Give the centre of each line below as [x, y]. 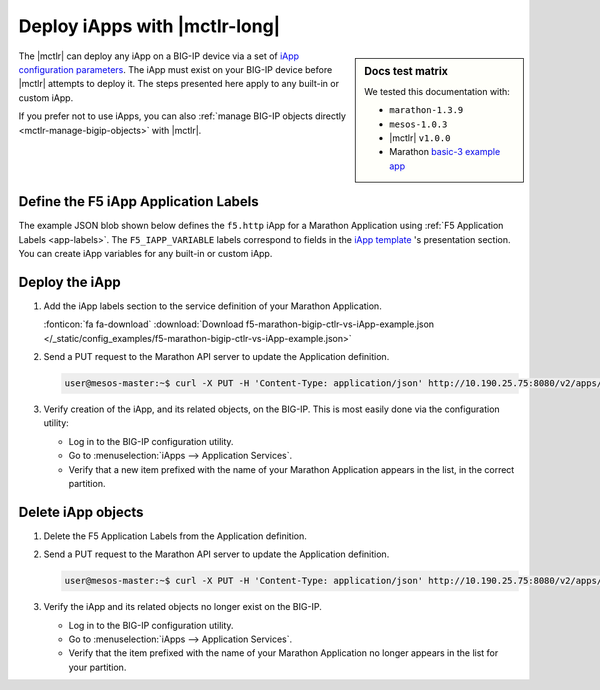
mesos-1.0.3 [418, 124]
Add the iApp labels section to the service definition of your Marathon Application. [212, 306]
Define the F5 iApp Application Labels [138, 201]
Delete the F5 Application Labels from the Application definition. [175, 536]
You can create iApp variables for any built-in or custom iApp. [145, 254]
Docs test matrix [406, 71]
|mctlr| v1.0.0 [420, 137]
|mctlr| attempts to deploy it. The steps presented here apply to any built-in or [179, 84]
